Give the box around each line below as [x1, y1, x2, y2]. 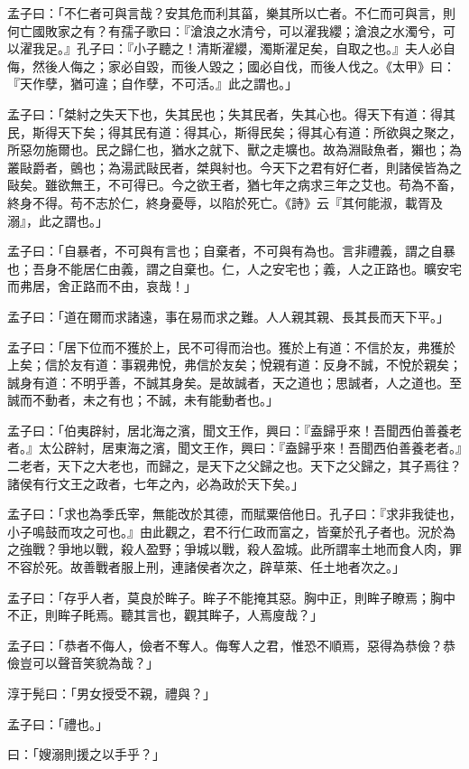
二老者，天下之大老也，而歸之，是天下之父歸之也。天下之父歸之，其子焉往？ [7, 456, 462, 475]
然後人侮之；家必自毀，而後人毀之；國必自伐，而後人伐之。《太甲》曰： [32, 56, 455, 75]
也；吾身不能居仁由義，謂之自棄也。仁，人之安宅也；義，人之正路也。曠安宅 [7, 258, 462, 277]
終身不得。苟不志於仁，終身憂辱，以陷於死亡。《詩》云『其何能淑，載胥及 [7, 192, 443, 211]
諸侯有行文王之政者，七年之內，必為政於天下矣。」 [7, 474, 304, 492]
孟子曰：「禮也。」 [7, 714, 108, 733]
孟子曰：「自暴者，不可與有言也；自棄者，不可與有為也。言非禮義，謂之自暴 [7, 241, 455, 260]
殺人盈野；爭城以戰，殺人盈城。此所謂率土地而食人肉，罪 [120, 539, 462, 558]
